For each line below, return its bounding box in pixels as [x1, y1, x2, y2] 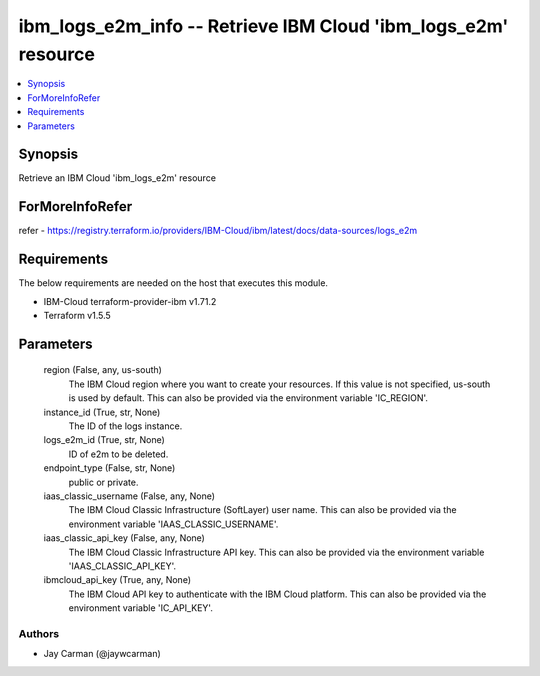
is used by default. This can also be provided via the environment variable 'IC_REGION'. [68, 392, 429, 404]
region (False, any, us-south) [43, 364, 162, 376]
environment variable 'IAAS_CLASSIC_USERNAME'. [68, 518, 279, 530]
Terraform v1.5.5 [43, 310, 112, 322]
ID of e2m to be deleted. [68, 448, 169, 460]
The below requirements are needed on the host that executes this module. [18, 277, 329, 289]
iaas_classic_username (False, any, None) [43, 490, 215, 502]
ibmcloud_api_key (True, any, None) [43, 574, 192, 586]
